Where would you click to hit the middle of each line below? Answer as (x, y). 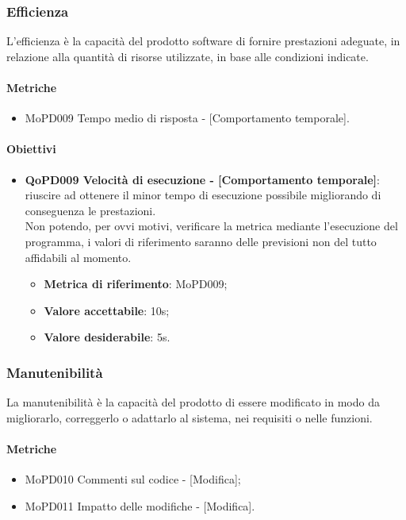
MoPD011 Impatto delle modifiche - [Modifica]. (140, 505)
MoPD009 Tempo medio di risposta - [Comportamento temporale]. (187, 118)
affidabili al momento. (78, 257)
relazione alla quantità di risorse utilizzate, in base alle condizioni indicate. (188, 56)
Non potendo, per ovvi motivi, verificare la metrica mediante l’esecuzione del (211, 226)
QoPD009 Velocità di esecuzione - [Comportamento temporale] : (202, 179)
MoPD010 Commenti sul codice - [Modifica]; (133, 479)
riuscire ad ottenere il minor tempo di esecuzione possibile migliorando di (203, 195)
